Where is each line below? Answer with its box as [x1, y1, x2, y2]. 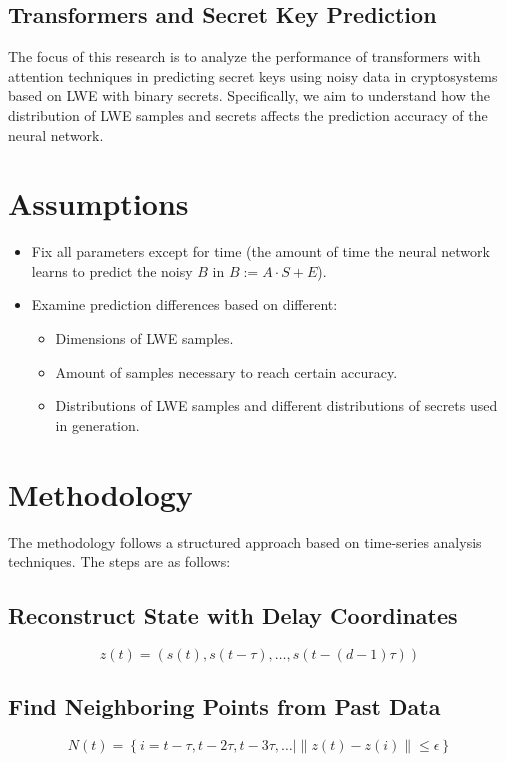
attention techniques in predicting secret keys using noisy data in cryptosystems [8, 65, 498, 86]
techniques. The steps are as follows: [8, 551, 231, 572]
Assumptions [8, 183, 189, 224]
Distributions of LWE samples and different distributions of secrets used [55, 395, 498, 416]
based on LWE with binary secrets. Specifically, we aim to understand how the [8, 85, 490, 106]
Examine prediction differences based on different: [31, 294, 338, 315]
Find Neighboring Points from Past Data [8, 691, 441, 722]
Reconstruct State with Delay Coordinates [8, 600, 458, 631]
